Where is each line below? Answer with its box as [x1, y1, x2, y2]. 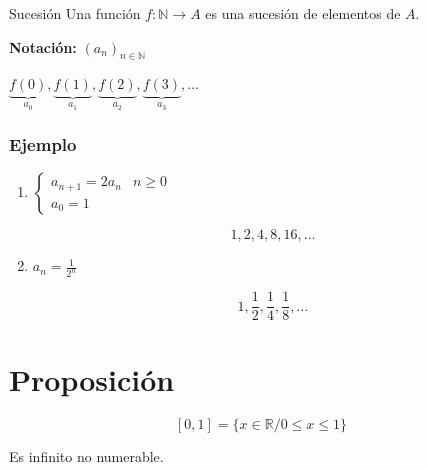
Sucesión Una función [9, 3, 141, 23]
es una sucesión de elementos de [205, 3, 401, 23]
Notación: [9, 36, 77, 57]
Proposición [9, 358, 175, 399]
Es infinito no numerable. [9, 445, 164, 466]
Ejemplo [9, 132, 77, 157]
